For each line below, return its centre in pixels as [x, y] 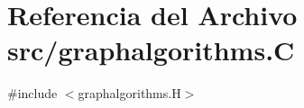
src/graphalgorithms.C [151, 50]
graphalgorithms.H [129, 93]
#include [32, 93]
